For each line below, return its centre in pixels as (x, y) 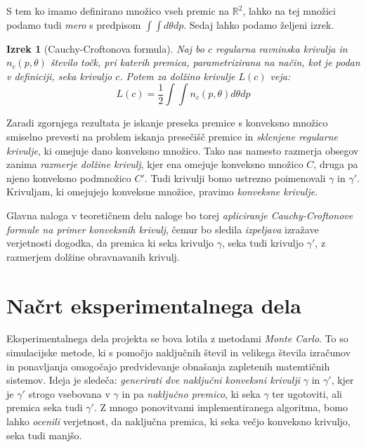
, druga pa (336, 164)
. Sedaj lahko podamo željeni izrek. (259, 24)
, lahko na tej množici (289, 11)
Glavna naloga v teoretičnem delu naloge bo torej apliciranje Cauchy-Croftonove (180, 215)
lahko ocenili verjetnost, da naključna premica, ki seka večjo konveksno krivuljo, (178, 421)
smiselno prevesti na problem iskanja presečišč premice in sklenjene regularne (172, 136)
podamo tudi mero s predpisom (74, 24)
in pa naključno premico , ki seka (191, 393)
